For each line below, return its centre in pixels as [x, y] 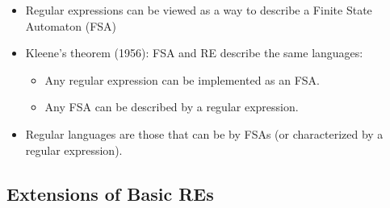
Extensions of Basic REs [110, 193]
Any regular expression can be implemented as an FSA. [182, 79]
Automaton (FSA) [71, 25]
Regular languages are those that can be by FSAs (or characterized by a [204, 133]
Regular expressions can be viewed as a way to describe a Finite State [199, 10]
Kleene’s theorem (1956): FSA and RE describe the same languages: [194, 53]
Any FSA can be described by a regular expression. [172, 107]
